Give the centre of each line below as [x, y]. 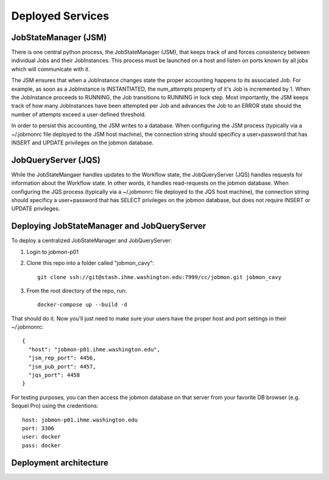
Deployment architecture [60, 463]
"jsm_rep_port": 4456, [62, 358]
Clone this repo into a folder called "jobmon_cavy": [90, 263]
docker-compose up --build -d [83, 305]
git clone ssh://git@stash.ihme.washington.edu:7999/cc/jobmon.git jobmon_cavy [159, 277]
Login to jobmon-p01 [53, 252]
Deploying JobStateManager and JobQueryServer [109, 226]
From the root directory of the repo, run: [77, 291]
